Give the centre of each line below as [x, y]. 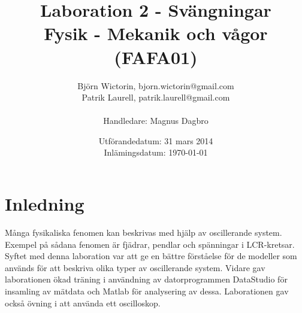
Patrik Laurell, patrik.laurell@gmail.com [156, 97]
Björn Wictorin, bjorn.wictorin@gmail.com [156, 85]
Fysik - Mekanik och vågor [156, 33]
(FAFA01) [156, 57]
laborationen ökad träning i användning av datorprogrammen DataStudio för [146, 279]
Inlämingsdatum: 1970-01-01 [156, 152]
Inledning [45, 204]
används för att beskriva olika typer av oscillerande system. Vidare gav [135, 267]
